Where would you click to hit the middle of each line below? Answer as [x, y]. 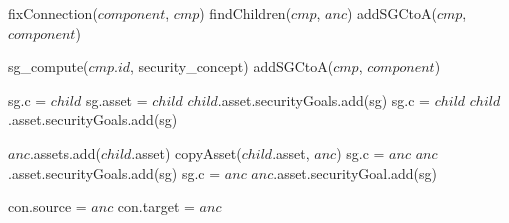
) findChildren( [245, 13]
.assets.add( [65, 152]
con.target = [156, 206]
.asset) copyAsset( [186, 152]
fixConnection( [53, 13]
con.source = [47, 206]
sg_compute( [48, 66]
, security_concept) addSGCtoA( [232, 66]
